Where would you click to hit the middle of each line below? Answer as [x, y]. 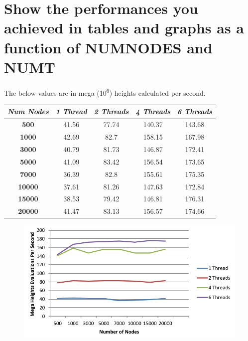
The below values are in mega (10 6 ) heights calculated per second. [105, 92]
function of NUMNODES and [108, 47]
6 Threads [195, 111]
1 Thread [71, 111]
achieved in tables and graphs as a [124, 28]
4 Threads [153, 111]
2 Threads [111, 111]
